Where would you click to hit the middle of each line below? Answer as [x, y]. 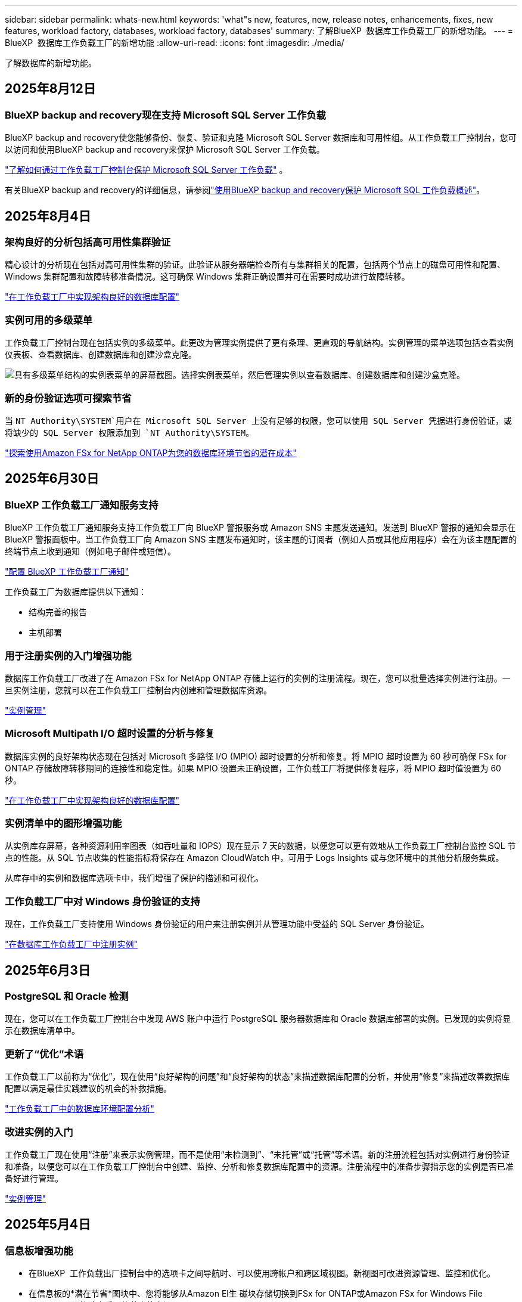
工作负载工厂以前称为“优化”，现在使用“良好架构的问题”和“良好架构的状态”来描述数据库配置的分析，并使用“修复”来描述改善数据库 [257, 1077]
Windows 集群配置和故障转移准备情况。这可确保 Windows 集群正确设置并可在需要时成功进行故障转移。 [207, 277]
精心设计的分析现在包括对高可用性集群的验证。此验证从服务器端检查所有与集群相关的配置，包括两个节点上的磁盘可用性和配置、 [255, 265]
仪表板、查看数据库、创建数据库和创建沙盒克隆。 [101, 355]
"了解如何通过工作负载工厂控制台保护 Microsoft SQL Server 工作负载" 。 [146, 170]
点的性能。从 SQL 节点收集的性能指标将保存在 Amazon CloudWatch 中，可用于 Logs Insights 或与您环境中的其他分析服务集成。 [254, 858]
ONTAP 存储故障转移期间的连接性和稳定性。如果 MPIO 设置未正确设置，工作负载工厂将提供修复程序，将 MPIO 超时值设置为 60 [253, 768]
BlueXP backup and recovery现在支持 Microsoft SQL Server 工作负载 [165, 115]
